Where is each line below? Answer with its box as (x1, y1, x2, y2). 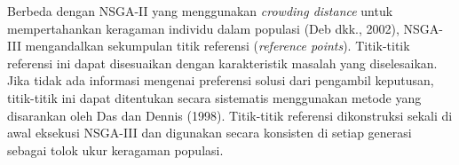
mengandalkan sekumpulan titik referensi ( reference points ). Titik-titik (25, 36, 410, 55)
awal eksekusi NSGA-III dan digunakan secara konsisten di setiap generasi (7, 123, 412, 142)
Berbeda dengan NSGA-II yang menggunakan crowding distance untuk (7, 2, 393, 20)
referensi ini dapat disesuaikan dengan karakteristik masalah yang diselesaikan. (7, 53, 438, 72)
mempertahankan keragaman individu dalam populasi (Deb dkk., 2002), (7, 19, 400, 37)
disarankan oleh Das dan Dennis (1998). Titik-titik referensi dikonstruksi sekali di (7, 106, 453, 124)
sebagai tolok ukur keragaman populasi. (7, 140, 224, 159)
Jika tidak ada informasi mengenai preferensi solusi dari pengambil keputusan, (7, 71, 434, 90)
